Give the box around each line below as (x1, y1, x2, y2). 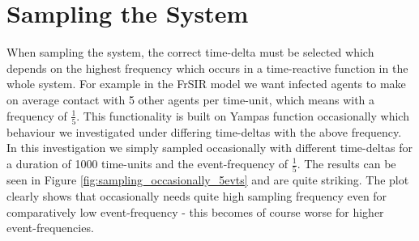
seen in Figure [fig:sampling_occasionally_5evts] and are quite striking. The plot (6, 171, 409, 188)
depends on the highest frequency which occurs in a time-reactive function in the (6, 59, 408, 76)
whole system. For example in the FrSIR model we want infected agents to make (6, 75, 406, 92)
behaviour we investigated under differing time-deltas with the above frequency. (6, 123, 402, 140)
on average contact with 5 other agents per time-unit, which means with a (6, 91, 375, 108)
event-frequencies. (6, 219, 94, 236)
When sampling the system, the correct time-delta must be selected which (6, 44, 374, 61)
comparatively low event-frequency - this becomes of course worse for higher (6, 203, 384, 220)
